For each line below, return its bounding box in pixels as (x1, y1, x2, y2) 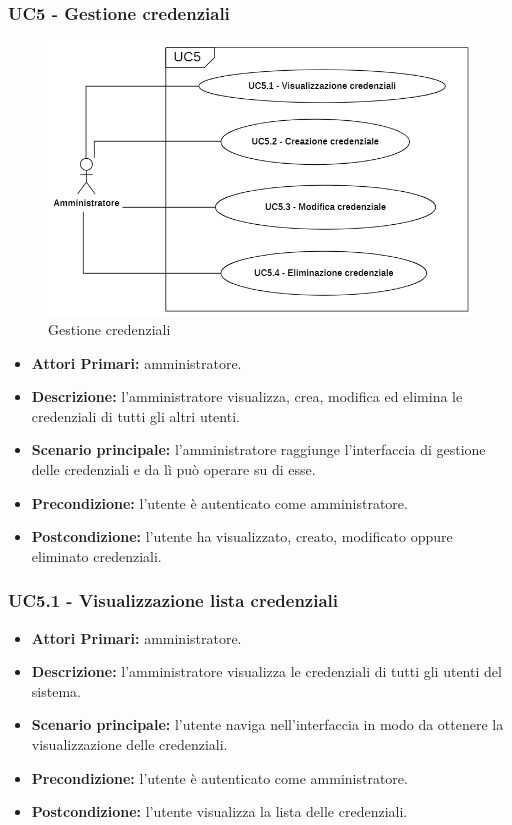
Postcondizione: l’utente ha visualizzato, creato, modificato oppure (31, 526, 453, 547)
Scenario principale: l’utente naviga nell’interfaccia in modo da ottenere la (31, 714, 504, 735)
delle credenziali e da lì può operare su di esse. (31, 459, 316, 479)
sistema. (31, 680, 81, 701)
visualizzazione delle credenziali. (31, 733, 228, 754)
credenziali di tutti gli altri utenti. (31, 405, 240, 426)
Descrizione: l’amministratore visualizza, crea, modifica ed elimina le (31, 386, 463, 407)
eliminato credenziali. (31, 545, 162, 566)
